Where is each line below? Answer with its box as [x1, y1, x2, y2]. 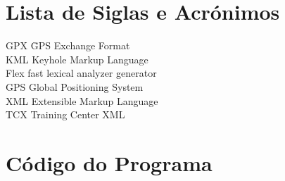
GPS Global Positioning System [6, 79, 144, 94]
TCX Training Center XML [6, 107, 125, 122]
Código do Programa [6, 148, 213, 177]
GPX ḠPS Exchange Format [6, 38, 130, 53]
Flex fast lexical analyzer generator [6, 65, 157, 80]
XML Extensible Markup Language [6, 93, 158, 108]
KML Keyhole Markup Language [6, 51, 148, 66]
